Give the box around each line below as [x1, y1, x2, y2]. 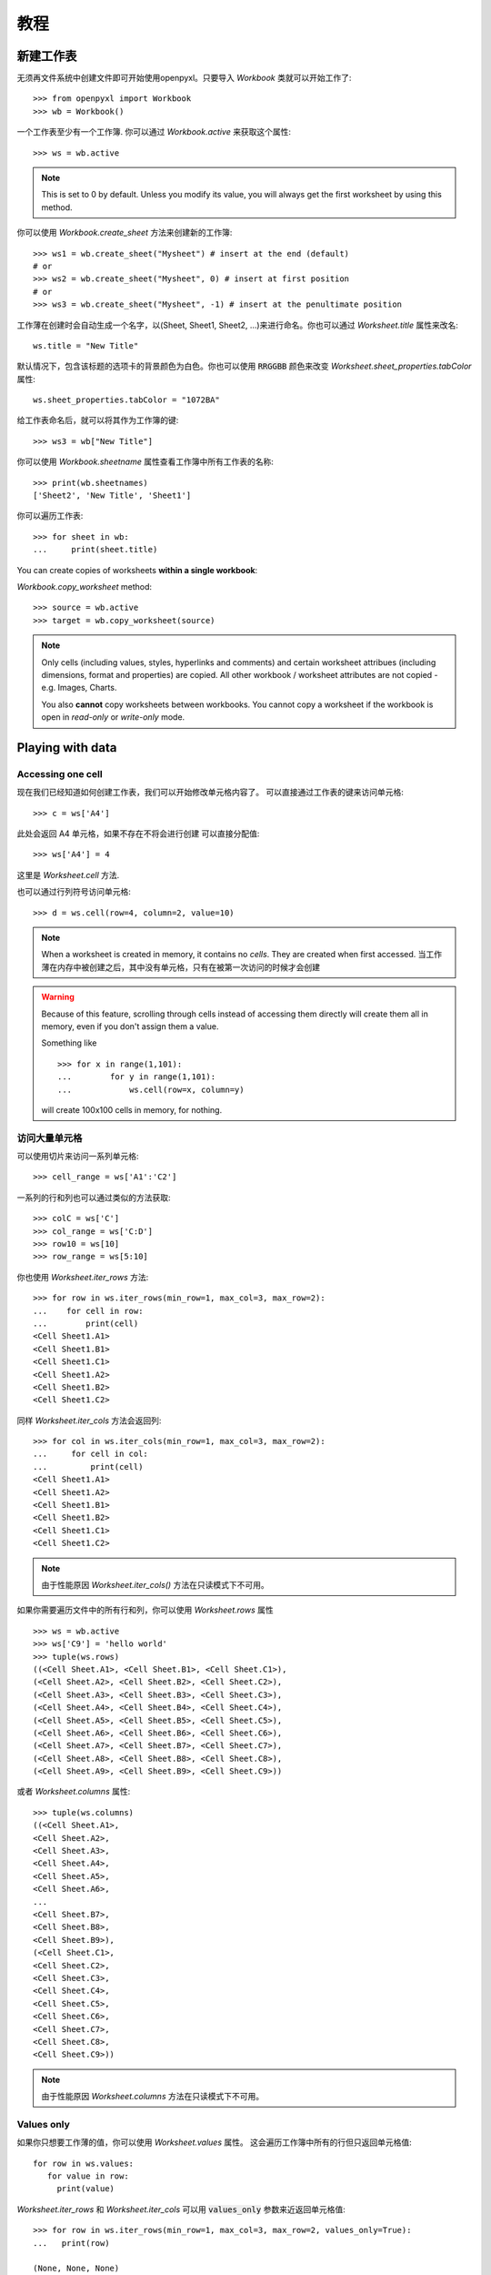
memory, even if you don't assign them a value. [41, 1020, 219, 1032]
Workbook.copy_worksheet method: [16, 581, 153, 591]
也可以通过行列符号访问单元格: [16, 886, 132, 897]
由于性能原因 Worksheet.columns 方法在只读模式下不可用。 [41, 2091, 264, 2102]
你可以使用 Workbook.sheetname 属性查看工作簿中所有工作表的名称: [16, 456, 275, 468]
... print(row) [33, 2238, 110, 2248]
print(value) [56, 2184, 115, 2194]
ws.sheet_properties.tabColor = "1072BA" [33, 395, 220, 405]
